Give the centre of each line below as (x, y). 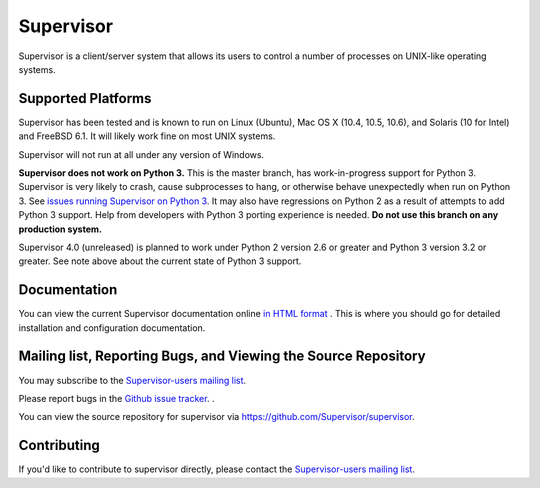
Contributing (59, 445)
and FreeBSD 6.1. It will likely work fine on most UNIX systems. (147, 136)
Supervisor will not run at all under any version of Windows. (141, 154)
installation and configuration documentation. (112, 327)
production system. (60, 229)
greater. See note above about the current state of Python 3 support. (160, 261)
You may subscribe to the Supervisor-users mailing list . (132, 380)
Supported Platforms (85, 98)
